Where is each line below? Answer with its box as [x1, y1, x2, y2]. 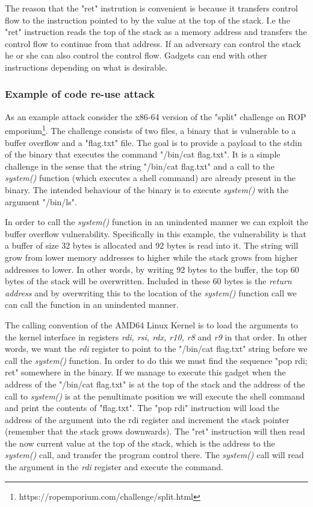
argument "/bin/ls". [5, 195, 77, 208]
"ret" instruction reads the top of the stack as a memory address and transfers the [5, 25, 307, 38]
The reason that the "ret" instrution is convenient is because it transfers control [5, 2, 298, 14]
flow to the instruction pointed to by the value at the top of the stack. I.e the [5, 13, 290, 26]
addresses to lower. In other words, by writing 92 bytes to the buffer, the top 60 [5, 263, 299, 275]
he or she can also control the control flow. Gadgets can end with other [5, 49, 267, 62]
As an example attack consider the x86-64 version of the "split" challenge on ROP [5, 110, 306, 123]
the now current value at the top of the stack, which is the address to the [5, 436, 275, 449]
